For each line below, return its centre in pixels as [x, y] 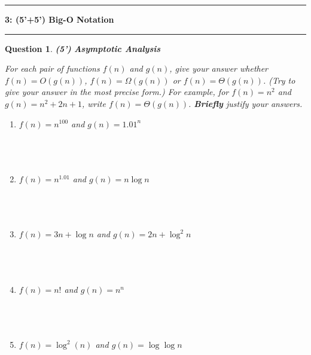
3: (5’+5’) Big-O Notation [60, 19]
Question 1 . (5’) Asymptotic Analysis [83, 48]
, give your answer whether [219, 68]
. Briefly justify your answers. [246, 103]
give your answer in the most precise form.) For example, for [117, 92]
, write [94, 103]
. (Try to [279, 80]
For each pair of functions [52, 68]
